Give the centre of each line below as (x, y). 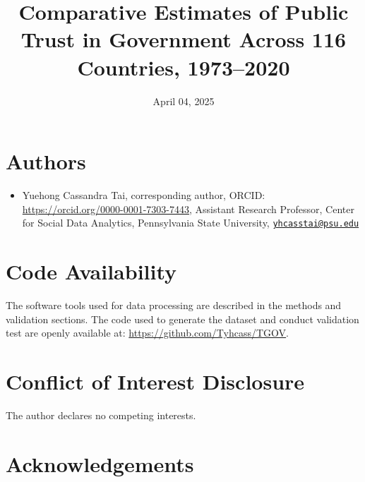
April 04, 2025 (184, 101)
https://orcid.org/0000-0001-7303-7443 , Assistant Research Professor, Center (188, 209)
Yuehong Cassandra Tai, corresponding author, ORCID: (144, 195)
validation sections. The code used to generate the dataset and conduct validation (182, 319)
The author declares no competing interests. (101, 415)
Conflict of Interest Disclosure (155, 381)
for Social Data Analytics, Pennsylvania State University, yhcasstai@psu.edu (191, 223)
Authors (46, 161)
